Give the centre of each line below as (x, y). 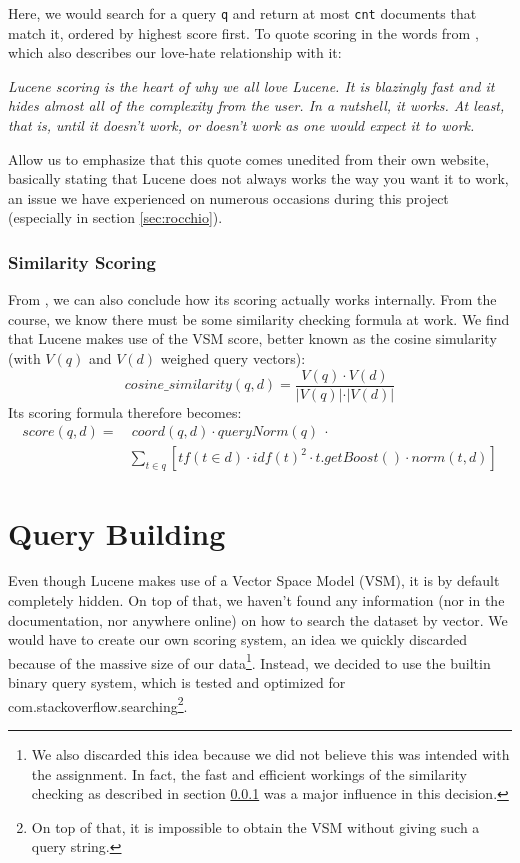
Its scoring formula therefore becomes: (125, 411)
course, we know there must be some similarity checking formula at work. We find (259, 318)
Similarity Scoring (82, 261)
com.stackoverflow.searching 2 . (98, 704)
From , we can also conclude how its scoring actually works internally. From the (252, 299)
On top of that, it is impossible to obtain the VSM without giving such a (255, 826)
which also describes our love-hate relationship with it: (175, 52)
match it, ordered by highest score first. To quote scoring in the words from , (243, 32)
